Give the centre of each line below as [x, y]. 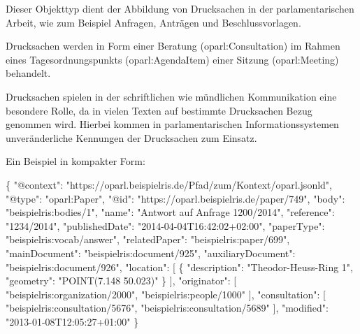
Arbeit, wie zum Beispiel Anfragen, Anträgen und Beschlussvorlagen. [153, 22]
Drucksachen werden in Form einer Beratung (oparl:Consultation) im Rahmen [173, 46]
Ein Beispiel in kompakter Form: [75, 161]
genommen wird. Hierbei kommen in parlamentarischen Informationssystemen [172, 124]
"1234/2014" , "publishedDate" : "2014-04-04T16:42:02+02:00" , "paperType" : [165, 225]
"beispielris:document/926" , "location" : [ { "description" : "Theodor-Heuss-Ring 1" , [179, 267]
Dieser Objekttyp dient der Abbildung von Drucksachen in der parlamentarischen [180, 8]
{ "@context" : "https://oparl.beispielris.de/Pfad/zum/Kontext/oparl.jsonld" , [169, 184]
